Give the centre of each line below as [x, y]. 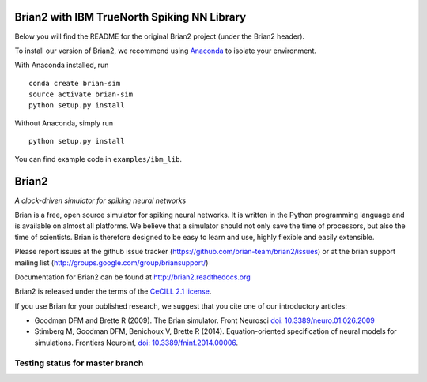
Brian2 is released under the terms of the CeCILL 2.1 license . [113, 291]
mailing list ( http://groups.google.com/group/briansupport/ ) [111, 262]
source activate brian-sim [81, 94]
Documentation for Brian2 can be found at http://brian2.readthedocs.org [132, 277]
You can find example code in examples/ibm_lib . [98, 159]
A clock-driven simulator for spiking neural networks [100, 200]
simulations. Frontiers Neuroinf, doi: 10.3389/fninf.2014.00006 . [136, 343]
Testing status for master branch [79, 363]
